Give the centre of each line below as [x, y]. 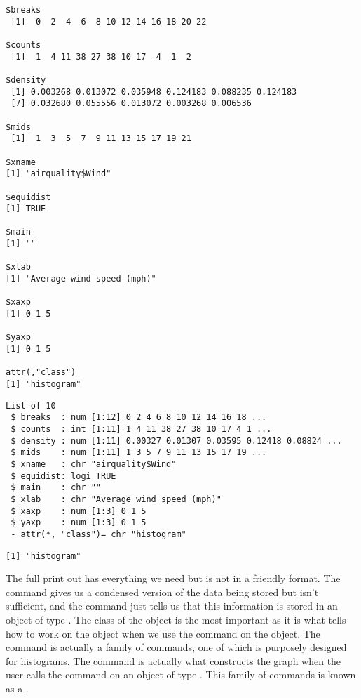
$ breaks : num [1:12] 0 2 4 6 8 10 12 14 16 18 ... [139, 417]
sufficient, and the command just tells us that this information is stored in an [172, 606]
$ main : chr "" [56, 488]
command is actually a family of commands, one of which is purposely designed [176, 647]
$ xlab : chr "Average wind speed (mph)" [116, 499]
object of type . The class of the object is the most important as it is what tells [176, 619]
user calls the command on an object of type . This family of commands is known [181, 674]
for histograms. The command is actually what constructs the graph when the [173, 660]
